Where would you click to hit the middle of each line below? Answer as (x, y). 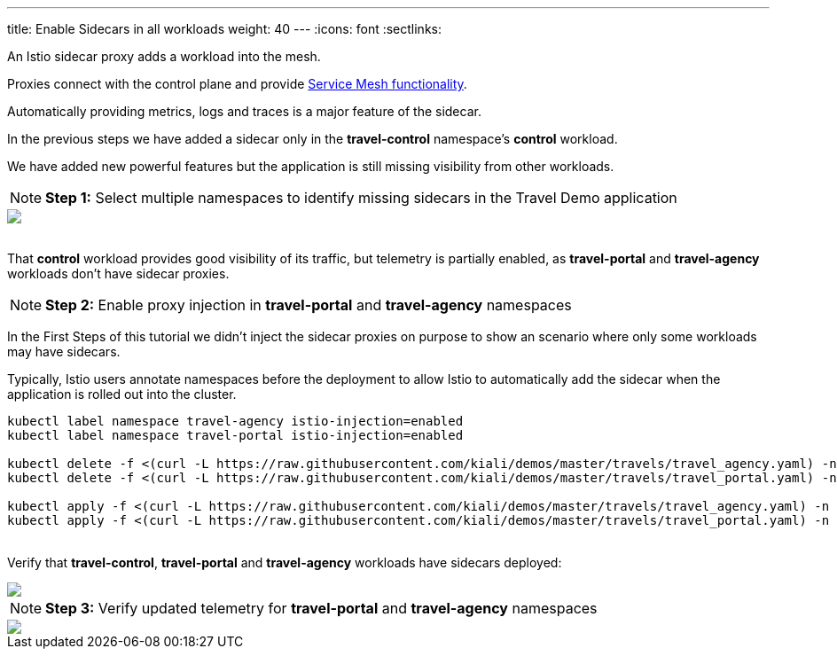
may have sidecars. (64, 351)
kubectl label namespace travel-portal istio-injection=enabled (235, 435)
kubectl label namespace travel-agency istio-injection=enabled (235, 421)
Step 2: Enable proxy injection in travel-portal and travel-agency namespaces (309, 305)
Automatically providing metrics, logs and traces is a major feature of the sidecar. (244, 111)
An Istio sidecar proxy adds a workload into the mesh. (164, 56)
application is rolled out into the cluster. (122, 394)
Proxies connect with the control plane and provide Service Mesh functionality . (237, 84)
